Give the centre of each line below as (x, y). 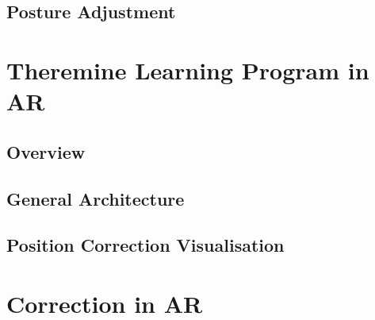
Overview (46, 151)
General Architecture (96, 198)
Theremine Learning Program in (188, 69)
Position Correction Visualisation (145, 245)
